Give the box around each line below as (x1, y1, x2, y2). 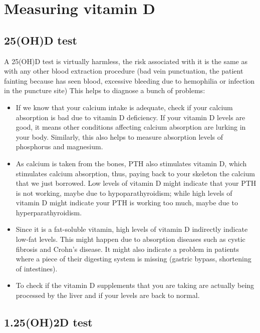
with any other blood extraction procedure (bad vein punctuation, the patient (4, 66, 243, 76)
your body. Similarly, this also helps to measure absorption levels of (16, 131, 223, 142)
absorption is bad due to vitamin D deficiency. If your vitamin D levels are (16, 112, 245, 122)
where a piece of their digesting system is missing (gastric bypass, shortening (16, 253, 251, 264)
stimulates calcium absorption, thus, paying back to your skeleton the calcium (16, 168, 255, 178)
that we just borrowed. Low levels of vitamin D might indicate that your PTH (16, 178, 256, 188)
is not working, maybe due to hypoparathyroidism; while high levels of (16, 187, 232, 198)
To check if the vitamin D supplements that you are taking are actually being (16, 280, 254, 290)
